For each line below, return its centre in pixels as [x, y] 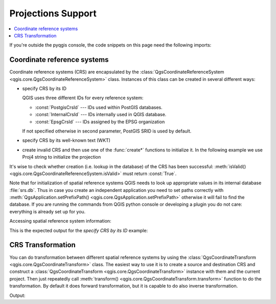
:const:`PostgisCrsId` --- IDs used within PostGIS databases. [99, 107]
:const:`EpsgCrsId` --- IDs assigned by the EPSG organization [100, 122]
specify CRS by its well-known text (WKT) [66, 140]
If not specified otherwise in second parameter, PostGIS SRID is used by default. [107, 131]
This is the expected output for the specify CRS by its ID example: [79, 230]
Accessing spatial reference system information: [61, 221]
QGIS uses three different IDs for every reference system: [83, 98]
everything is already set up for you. [48, 211]
